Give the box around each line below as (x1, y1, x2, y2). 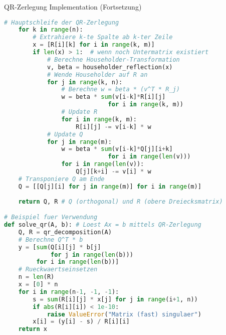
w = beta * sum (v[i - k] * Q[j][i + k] (61, 145, 173, 153)
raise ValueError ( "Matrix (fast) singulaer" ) (47, 310, 201, 318)
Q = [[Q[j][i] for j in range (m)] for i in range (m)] (18, 183, 201, 190)
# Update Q (47, 130, 83, 138)
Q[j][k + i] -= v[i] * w (76, 168, 151, 176)
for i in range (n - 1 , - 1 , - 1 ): (18, 288, 119, 295)
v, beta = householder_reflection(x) (47, 63, 173, 71)
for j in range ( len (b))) (51, 251, 133, 258)
